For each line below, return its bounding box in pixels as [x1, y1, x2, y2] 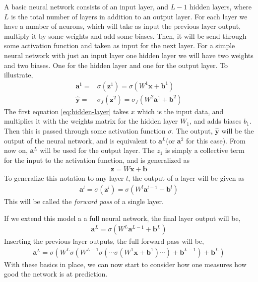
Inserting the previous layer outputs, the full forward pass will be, [4, 236, 204, 246]
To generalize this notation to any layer [4, 173, 124, 183]
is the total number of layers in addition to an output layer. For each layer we [11, 11, 248, 21]
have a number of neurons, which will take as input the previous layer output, [4, 21, 241, 31]
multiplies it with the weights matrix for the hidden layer [4, 116, 178, 126]
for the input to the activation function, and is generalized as [4, 154, 190, 165]
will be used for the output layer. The [40, 145, 155, 155]
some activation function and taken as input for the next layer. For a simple [4, 40, 235, 51]
